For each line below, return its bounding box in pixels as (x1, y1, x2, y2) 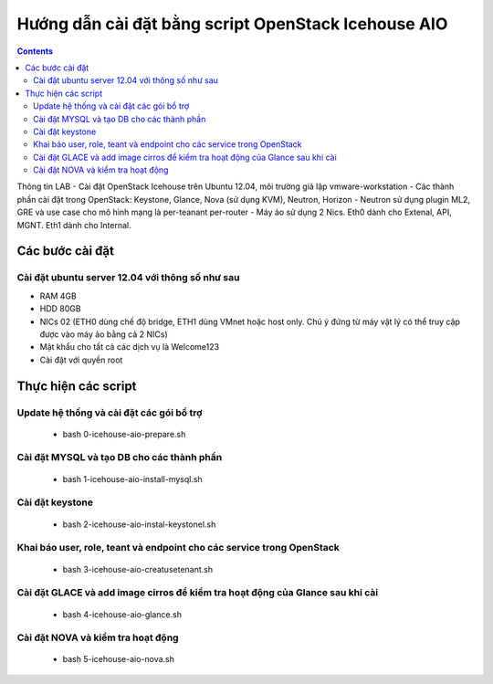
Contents (16, 46, 54, 57)
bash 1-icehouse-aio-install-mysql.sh (62, 473, 203, 484)
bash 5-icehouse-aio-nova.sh (62, 654, 175, 665)
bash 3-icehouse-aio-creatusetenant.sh (62, 563, 214, 574)
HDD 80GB (39, 303, 81, 314)
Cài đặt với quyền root (39, 354, 123, 365)
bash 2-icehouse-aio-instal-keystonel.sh (62, 519, 216, 530)
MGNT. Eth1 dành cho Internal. (16, 219, 131, 230)
